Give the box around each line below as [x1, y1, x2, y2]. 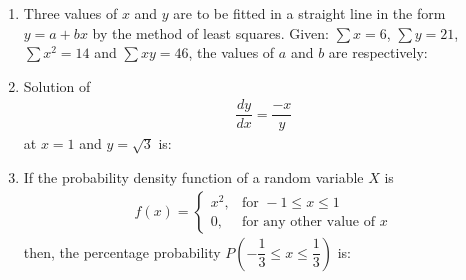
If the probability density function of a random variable [23, 167, 364, 188]
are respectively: [328, 42, 428, 63]
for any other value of [241, 215, 375, 230]
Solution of [23, 75, 91, 96]
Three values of [23, 3, 118, 23]
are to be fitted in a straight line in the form [173, 3, 446, 23]
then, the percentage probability [23, 241, 221, 262]
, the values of [188, 42, 275, 63]
